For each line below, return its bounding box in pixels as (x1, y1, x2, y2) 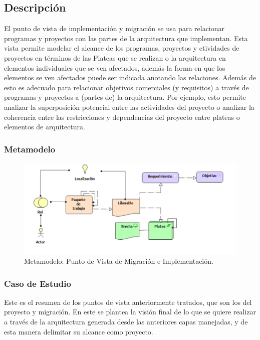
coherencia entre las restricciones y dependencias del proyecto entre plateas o (4, 111, 240, 122)
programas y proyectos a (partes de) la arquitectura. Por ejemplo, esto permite (4, 92, 246, 102)
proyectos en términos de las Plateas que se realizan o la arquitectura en (4, 52, 226, 63)
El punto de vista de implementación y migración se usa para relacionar (4, 23, 225, 34)
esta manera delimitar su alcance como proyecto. (4, 326, 153, 336)
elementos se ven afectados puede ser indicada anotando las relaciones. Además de (4, 72, 256, 83)
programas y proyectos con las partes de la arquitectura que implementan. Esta (4, 33, 248, 43)
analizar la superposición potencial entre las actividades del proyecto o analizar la (4, 101, 254, 112)
